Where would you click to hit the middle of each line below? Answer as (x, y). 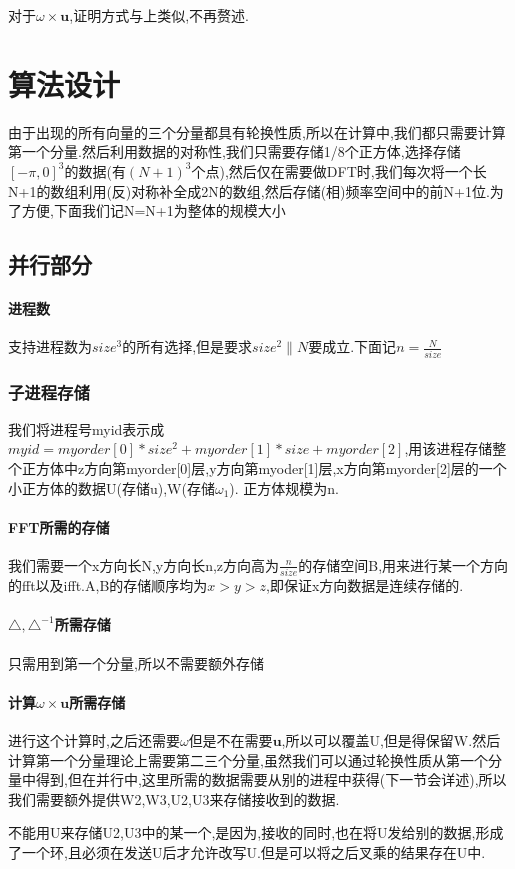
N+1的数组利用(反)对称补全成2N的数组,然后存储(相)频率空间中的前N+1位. (249, 190)
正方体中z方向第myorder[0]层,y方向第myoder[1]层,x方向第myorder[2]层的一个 (264, 467)
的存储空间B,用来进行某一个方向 (403, 564)
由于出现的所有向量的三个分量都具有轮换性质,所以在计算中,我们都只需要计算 (257, 131)
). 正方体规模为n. (284, 487)
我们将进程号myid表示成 (86, 428)
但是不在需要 (230, 740)
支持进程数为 (50, 346)
